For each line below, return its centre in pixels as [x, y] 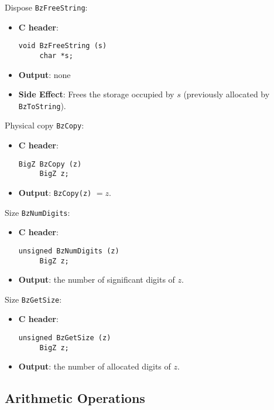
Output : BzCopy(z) [55, 192]
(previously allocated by [227, 94]
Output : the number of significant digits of [97, 279]
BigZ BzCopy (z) [50, 164]
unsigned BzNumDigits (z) [69, 251]
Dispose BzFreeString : [46, 7]
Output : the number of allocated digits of [95, 366]
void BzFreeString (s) [63, 46]
